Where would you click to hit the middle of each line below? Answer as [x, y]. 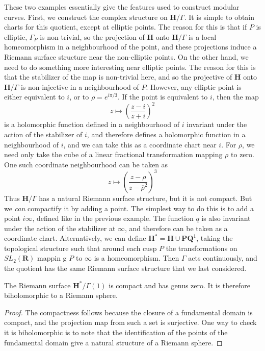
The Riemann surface [37, 285]
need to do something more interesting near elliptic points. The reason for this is [130, 67]
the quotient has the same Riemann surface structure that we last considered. [125, 268]
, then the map [235, 97]
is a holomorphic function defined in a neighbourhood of [92, 124]
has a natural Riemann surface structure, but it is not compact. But [145, 198]
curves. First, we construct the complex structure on [86, 17]
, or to [79, 97]
